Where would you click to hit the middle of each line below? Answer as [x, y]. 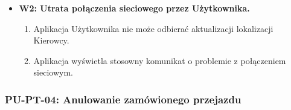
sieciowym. [53, 72]
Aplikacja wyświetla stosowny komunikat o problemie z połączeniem [160, 60]
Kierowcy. [51, 40]
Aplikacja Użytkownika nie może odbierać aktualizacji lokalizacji [153, 28]
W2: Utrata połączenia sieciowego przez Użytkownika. [134, 8]
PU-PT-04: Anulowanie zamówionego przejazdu [123, 99]
